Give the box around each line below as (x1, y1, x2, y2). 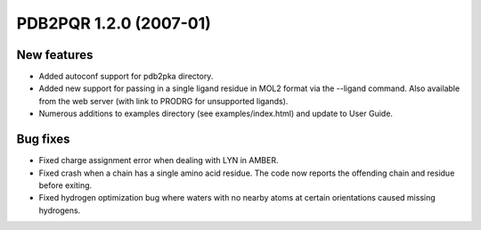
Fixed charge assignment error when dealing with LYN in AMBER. (38, 155, 279, 166)
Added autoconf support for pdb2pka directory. (38, 71, 214, 82)
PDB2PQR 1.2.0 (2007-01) (16, 13, 211, 33)
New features (16, 47, 94, 62)
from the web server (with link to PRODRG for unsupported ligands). (38, 95, 289, 106)
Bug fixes (16, 132, 70, 147)
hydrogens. (38, 205, 81, 216)
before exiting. (38, 179, 93, 191)
